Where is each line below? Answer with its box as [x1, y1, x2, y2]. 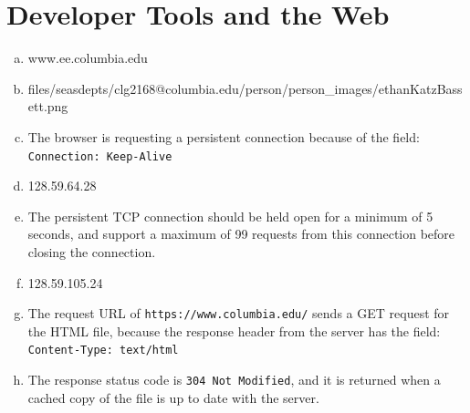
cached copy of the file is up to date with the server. [27, 387, 319, 407]
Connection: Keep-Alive [27, 150, 172, 163]
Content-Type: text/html [27, 344, 179, 357]
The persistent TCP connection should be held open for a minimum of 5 [27, 206, 433, 225]
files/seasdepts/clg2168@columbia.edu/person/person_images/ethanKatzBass [27, 78, 463, 98]
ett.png [27, 97, 68, 116]
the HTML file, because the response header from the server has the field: [27, 321, 441, 340]
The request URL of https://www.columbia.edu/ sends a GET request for [27, 304, 450, 323]
